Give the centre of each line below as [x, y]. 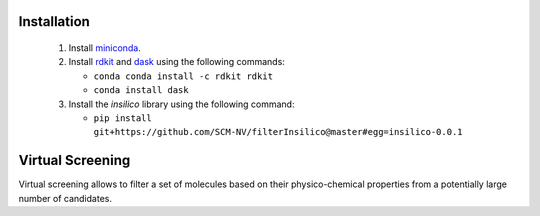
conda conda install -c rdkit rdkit [183, 76]
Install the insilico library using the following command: [181, 104]
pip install [122, 118]
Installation [54, 21]
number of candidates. [65, 198]
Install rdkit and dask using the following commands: [176, 62]
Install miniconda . [105, 48]
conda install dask [141, 90]
